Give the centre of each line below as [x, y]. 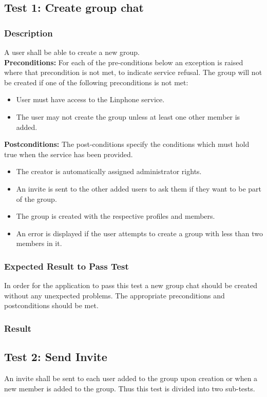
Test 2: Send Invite [56, 357]
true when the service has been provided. [69, 154]
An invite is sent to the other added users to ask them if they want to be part [139, 188]
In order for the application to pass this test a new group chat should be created [131, 285]
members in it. [39, 243]
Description [28, 33]
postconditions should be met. [51, 305]
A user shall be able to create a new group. [72, 52]
